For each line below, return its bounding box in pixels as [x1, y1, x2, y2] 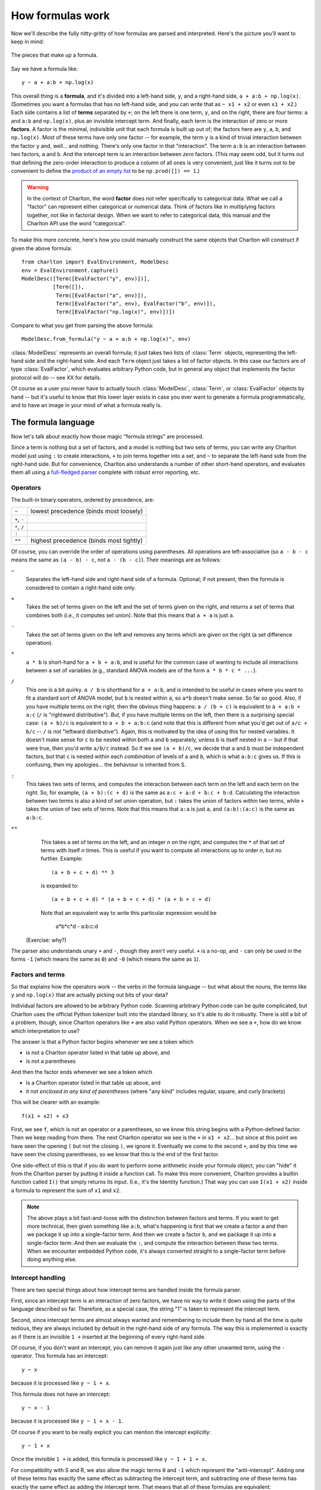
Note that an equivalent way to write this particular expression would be [40, 909, 217, 916]
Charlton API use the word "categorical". [27, 219, 127, 226]
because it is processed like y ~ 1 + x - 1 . [11, 1417, 123, 1424]
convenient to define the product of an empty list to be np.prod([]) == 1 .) [11, 167, 200, 175]
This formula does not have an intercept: [11, 1390, 111, 1398]
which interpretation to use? [11, 1027, 80, 1034]
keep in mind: [11, 38, 45, 45]
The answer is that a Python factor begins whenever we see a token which [11, 1038, 194, 1045]
